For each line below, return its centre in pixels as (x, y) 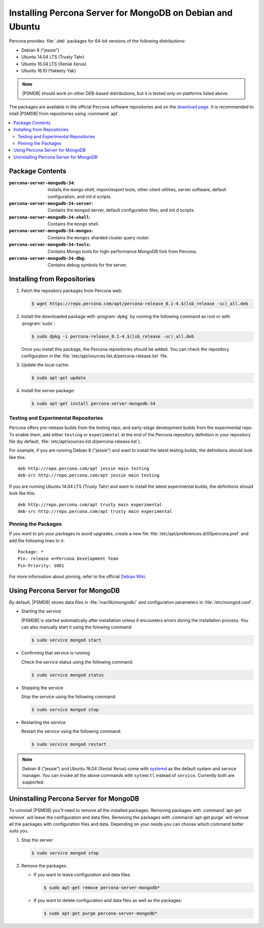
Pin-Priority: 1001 (41, 565)
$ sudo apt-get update (59, 378)
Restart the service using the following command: (71, 731)
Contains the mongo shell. (74, 224)
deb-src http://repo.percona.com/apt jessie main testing (89, 475)
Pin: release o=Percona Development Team (68, 559)
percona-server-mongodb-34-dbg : (47, 258)
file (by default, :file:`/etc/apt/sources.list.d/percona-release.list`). (75, 441)
